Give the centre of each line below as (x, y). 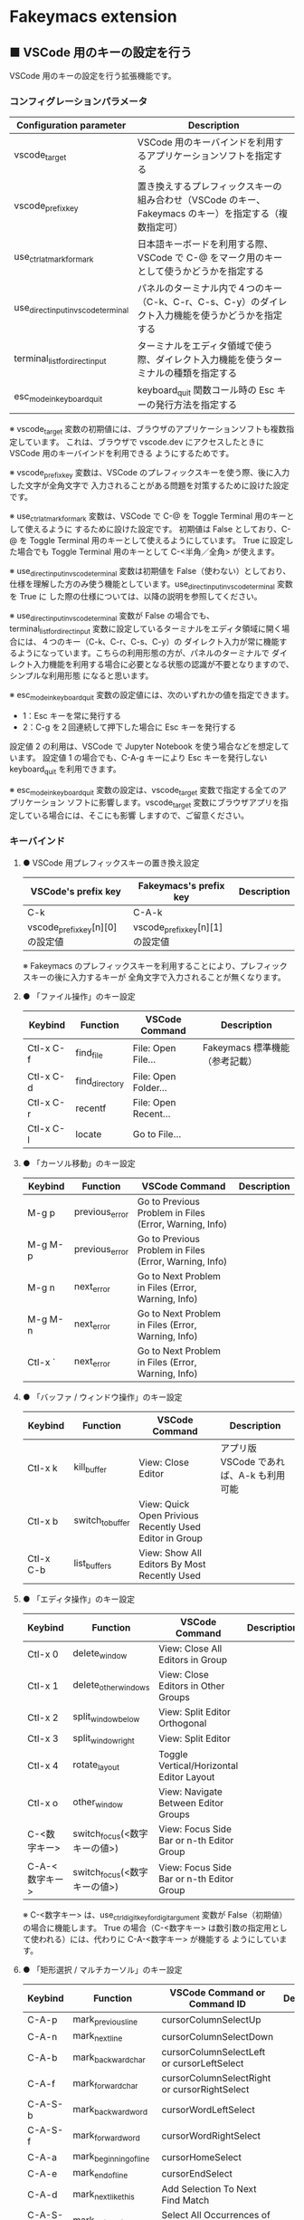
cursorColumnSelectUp (211, 2020)
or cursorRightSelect (205, 2090)
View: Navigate (190, 1792)
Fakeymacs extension (94, 17)
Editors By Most (172, 1564)
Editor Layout (186, 1776)
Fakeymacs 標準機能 (246, 1048)
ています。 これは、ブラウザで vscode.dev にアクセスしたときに (145, 442)
